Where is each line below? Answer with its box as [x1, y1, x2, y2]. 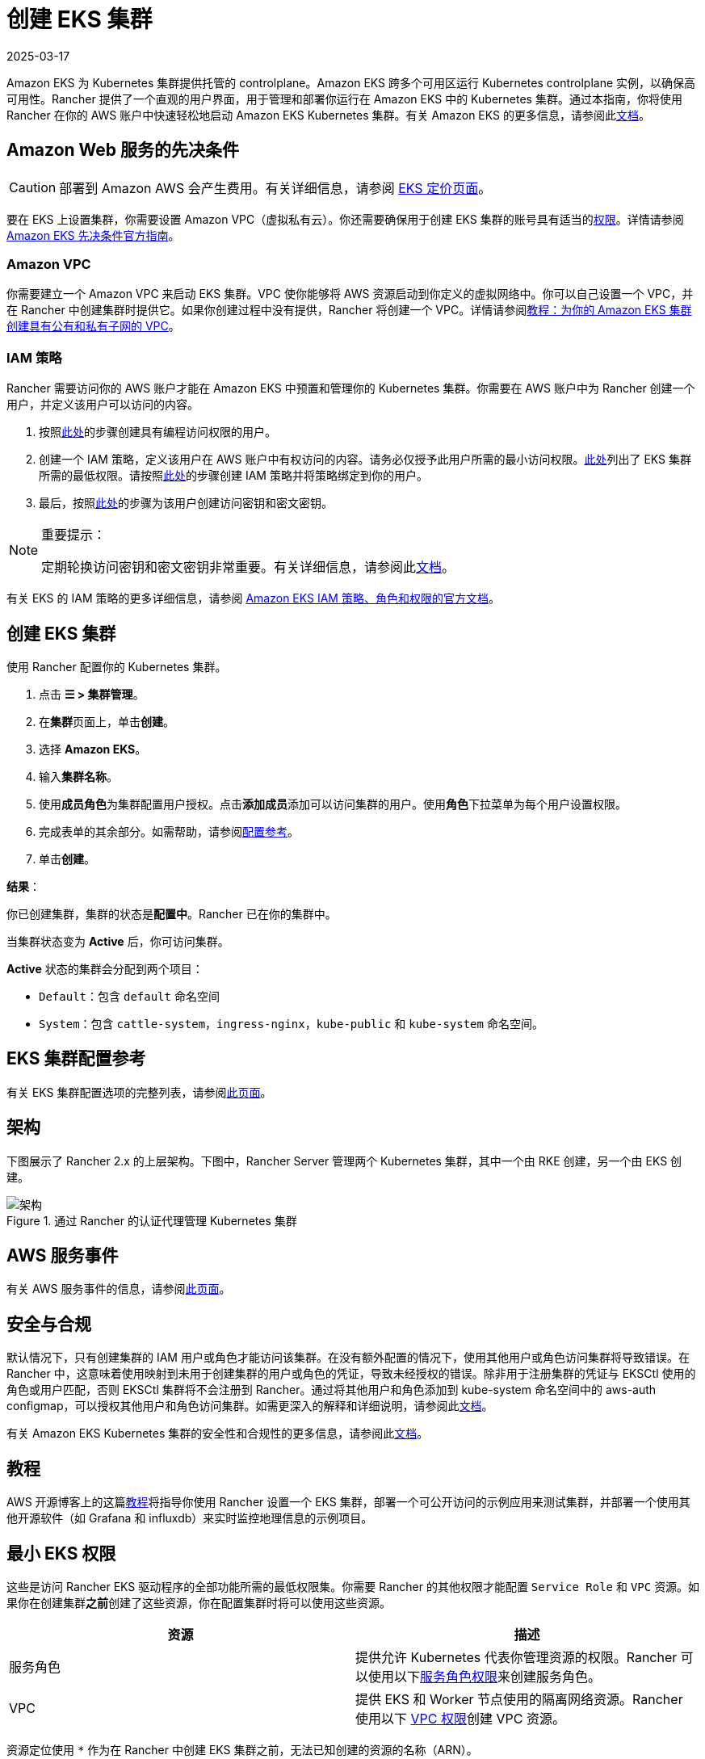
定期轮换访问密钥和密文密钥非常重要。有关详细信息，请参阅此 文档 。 [41, 559, 455, 576]
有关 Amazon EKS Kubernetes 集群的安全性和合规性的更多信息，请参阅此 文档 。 [6, 1426, 429, 1441]
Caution [9, 178, 57, 195]
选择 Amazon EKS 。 [39, 741, 147, 756]
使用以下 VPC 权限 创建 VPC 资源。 [355, 1711, 565, 1727]
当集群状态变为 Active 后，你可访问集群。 [6, 934, 229, 948]
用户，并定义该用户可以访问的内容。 [6, 397, 199, 412]
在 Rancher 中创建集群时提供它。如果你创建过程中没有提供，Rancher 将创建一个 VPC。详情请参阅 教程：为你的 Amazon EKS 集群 [6, 303, 692, 317]
